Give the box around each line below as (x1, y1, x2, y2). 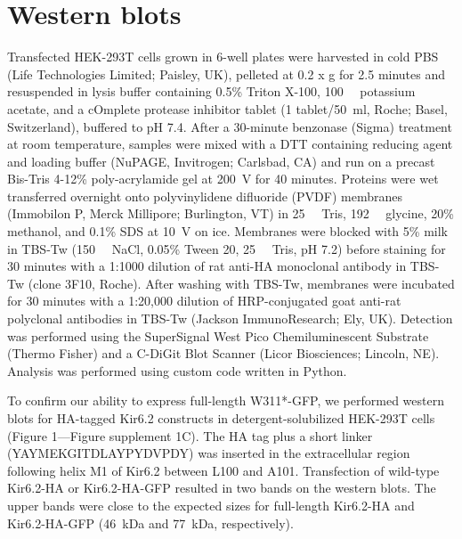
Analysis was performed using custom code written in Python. (7, 361, 347, 380)
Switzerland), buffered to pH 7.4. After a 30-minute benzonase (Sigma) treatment (7, 117, 452, 135)
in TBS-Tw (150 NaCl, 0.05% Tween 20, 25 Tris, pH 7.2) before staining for (7, 239, 446, 257)
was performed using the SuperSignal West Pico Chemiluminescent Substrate (7, 326, 429, 345)
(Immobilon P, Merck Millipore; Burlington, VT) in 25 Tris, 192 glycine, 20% (7, 204, 454, 223)
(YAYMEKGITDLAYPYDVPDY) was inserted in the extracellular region (7, 444, 410, 462)
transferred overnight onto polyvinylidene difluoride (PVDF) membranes (7, 186, 402, 205)
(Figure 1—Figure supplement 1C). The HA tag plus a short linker (7, 426, 373, 445)
